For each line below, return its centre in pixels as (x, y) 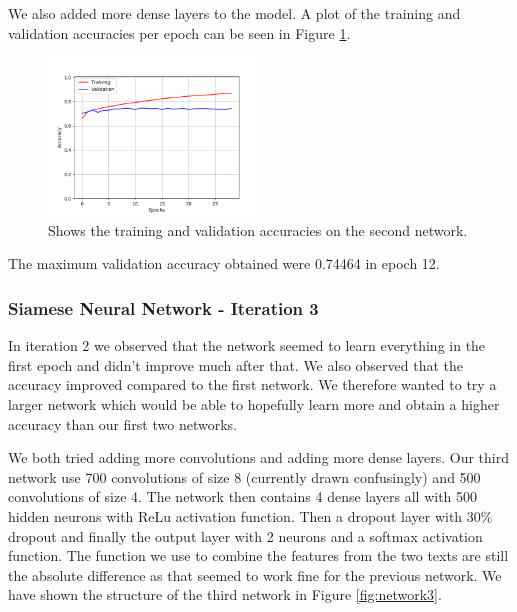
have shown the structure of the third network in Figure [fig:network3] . (225, 594)
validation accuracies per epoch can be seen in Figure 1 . (179, 32)
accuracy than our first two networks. (122, 423)
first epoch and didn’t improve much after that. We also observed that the (236, 364)
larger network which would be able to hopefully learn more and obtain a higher (254, 403)
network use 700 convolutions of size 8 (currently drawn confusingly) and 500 (244, 476)
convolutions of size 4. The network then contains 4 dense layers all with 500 (243, 496)
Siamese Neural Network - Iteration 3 (163, 307)
